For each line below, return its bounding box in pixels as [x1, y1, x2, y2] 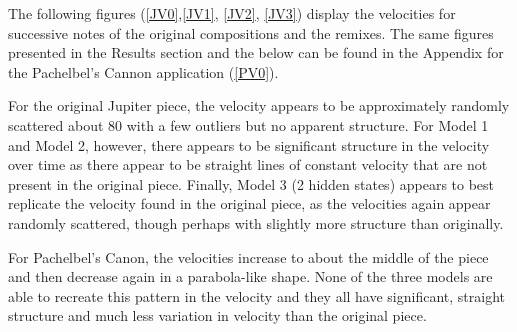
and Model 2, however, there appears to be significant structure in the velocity [8, 134, 490, 155]
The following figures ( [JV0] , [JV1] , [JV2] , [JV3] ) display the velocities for [8, 3, 456, 23]
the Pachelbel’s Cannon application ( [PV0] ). [8, 61, 279, 82]
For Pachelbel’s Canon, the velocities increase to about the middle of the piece [8, 246, 489, 267]
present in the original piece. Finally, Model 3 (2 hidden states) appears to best [8, 173, 495, 194]
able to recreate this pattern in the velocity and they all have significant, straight [8, 285, 505, 306]
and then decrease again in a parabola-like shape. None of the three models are [8, 266, 493, 287]
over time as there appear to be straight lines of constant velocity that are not [8, 154, 488, 175]
